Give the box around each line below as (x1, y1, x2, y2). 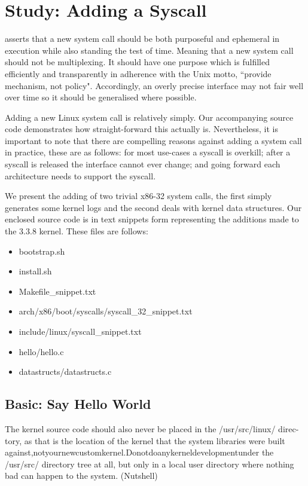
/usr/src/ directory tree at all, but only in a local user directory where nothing (5, 457, 294, 470)
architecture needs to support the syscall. (5, 169, 156, 182)
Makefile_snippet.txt (19, 285, 96, 297)
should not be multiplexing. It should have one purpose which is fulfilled (5, 56, 270, 68)
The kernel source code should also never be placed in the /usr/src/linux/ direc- (5, 422, 299, 435)
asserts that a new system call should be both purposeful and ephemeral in (5, 32, 280, 45)
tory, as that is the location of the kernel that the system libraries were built (5, 434, 285, 447)
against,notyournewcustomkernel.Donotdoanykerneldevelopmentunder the (5, 446, 274, 459)
